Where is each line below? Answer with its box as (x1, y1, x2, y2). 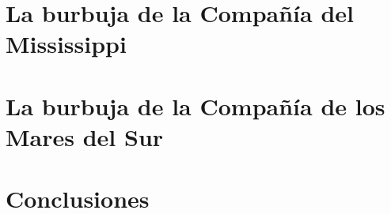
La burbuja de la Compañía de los (6, 89, 385, 122)
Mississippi (6, 28, 127, 60)
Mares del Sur (6, 120, 164, 152)
